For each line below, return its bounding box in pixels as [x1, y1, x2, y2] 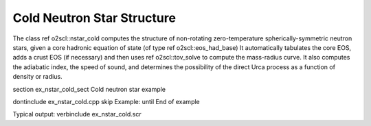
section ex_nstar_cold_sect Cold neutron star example [12, 85, 166, 93]
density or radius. [12, 73, 63, 81]
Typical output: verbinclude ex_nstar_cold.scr [12, 110, 142, 118]
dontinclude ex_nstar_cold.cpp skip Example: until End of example [12, 97, 201, 105]
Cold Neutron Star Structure [12, 10, 177, 25]
